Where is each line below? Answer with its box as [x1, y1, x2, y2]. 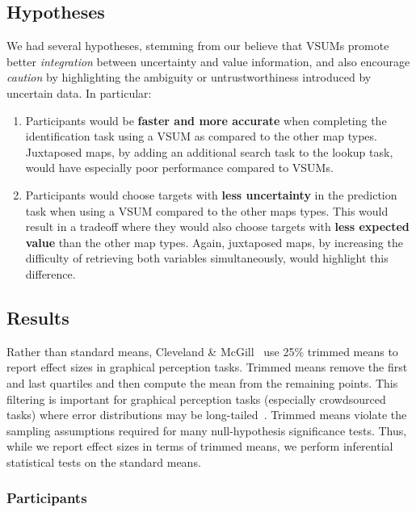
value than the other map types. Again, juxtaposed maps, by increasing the [25, 233, 403, 250]
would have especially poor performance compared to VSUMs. [25, 159, 334, 176]
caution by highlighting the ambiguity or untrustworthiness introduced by [6, 69, 372, 86]
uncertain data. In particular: [6, 84, 152, 101]
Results [6, 304, 69, 329]
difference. [25, 265, 76, 282]
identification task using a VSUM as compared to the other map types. [25, 128, 377, 145]
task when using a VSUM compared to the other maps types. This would [25, 202, 389, 219]
